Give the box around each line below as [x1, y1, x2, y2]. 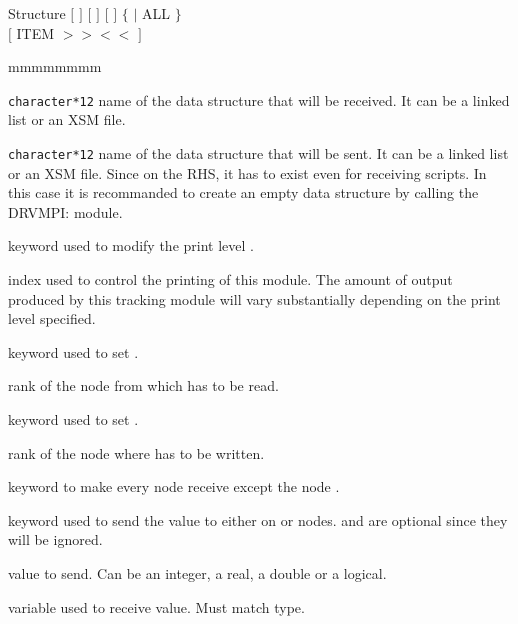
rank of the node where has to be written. [8, 442, 265, 463]
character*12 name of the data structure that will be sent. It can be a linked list [8, 143, 509, 164]
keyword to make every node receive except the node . [8, 476, 340, 497]
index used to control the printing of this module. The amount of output [8, 269, 453, 290]
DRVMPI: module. [8, 201, 123, 222]
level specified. [8, 308, 96, 329]
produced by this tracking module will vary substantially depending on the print [8, 288, 501, 309]
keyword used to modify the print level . [8, 235, 254, 256]
